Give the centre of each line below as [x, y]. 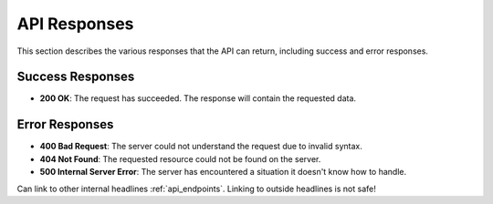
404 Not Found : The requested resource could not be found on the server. [180, 158]
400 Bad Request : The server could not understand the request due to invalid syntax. [201, 147]
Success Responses [76, 77]
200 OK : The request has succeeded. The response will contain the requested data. [198, 98]
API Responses [75, 24]
